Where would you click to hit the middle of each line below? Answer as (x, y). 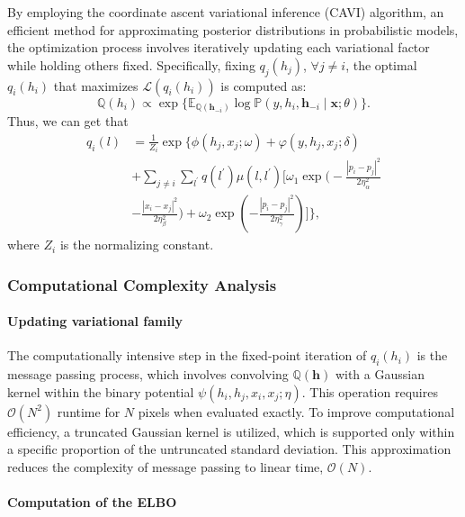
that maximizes (96, 85)
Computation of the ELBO (92, 502)
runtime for (89, 411)
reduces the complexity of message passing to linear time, (165, 467)
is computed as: (264, 85)
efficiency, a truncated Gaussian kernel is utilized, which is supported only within (231, 431)
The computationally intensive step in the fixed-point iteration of (187, 355)
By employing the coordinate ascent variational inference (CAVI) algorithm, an (226, 12)
